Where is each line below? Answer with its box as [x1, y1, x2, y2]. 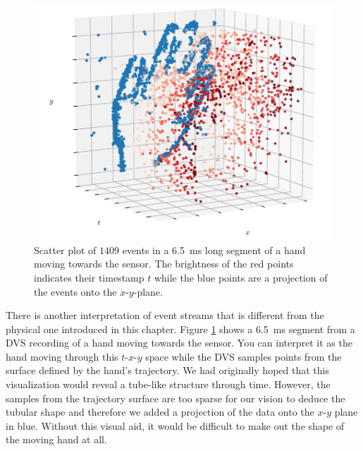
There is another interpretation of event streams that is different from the [6, 308, 324, 323]
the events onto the [34, 284, 117, 299]
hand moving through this [6, 349, 118, 363]
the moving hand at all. [6, 432, 107, 447]
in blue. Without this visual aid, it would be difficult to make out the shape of [6, 418, 345, 433]
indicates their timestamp [34, 270, 144, 284]
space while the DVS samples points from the [145, 349, 342, 363]
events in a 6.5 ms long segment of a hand [122, 242, 306, 257]
